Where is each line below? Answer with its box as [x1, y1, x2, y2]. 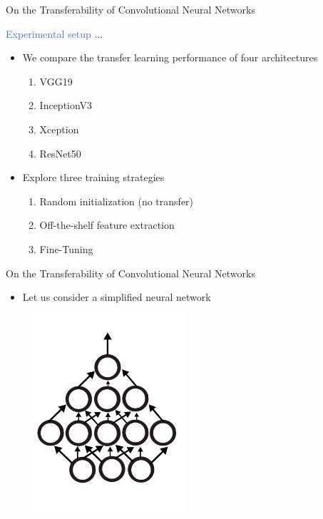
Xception [39, 121, 79, 136]
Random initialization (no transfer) [39, 193, 194, 208]
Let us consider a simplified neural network [22, 289, 211, 304]
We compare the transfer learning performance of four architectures [22, 50, 318, 65]
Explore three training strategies [22, 170, 165, 185]
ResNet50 [39, 145, 81, 160]
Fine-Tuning [39, 241, 93, 256]
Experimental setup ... [6, 26, 103, 41]
